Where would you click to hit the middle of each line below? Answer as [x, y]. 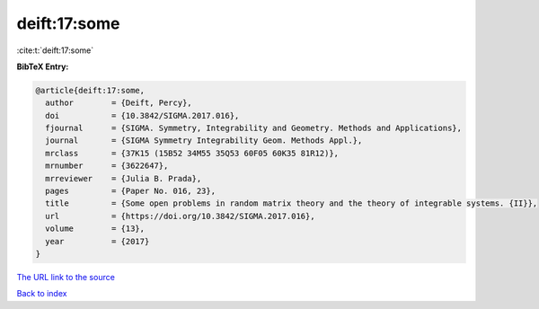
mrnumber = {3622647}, [107, 166]
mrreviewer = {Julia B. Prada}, [124, 178]
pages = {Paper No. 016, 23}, [130, 191]
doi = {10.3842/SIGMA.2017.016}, [142, 115]
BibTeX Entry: [43, 66]
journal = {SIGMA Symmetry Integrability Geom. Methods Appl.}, [204, 141]
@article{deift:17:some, [90, 90]
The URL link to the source [66, 277]
